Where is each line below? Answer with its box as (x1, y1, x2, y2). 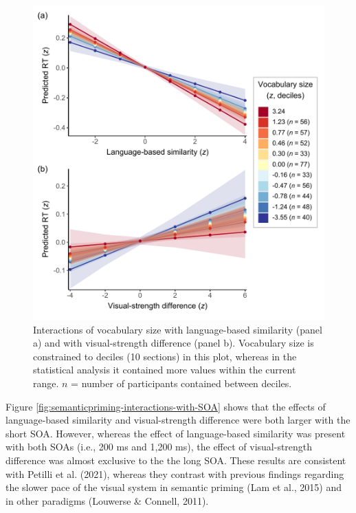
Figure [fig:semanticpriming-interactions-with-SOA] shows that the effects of (5, 399, 326, 413)
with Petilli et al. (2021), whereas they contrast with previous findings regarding (5, 466, 344, 481)
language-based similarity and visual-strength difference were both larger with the (5, 413, 351, 427)
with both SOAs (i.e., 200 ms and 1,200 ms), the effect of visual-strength (5, 439, 313, 454)
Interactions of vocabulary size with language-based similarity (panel (33, 322, 322, 336)
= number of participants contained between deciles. (71, 375, 292, 390)
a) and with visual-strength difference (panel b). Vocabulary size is (33, 336, 314, 350)
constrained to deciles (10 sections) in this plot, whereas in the (33, 349, 297, 363)
